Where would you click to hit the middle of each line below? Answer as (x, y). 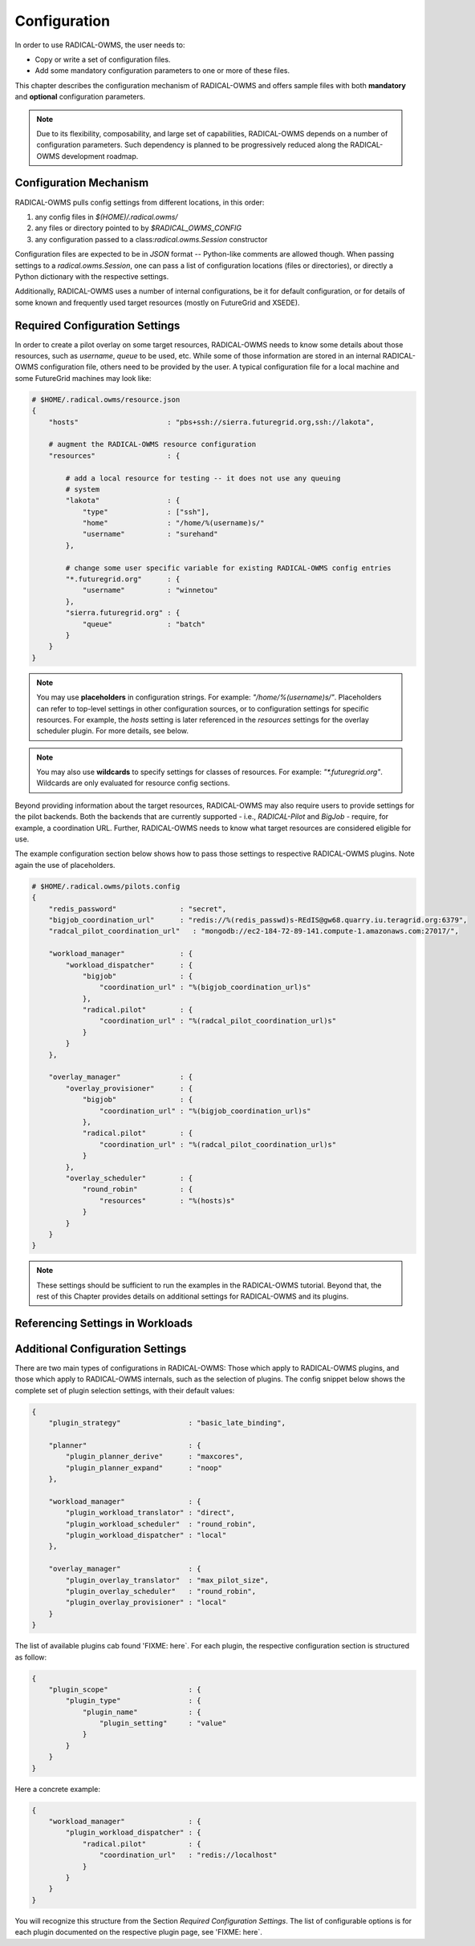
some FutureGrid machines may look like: (83, 378)
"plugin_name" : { (142, 1712)
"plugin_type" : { (133, 1701)
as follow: (31, 1657)
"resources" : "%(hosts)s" (167, 1200)
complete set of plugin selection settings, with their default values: (125, 1390)
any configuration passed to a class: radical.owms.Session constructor (151, 239)
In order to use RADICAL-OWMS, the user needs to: (100, 45)
